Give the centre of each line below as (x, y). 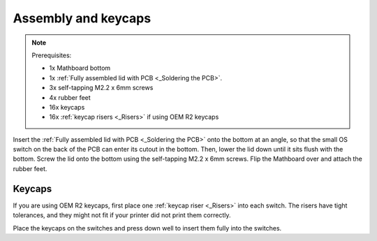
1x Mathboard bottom (80, 68)
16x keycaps (67, 107)
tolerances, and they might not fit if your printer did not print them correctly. (122, 215)
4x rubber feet (70, 97)
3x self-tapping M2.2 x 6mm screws (101, 88)
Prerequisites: (52, 55)
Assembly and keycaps (82, 18)
